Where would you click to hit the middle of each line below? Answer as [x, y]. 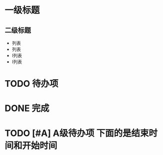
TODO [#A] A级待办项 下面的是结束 [77, 133]
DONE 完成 [27, 108]
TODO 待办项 [31, 84]
